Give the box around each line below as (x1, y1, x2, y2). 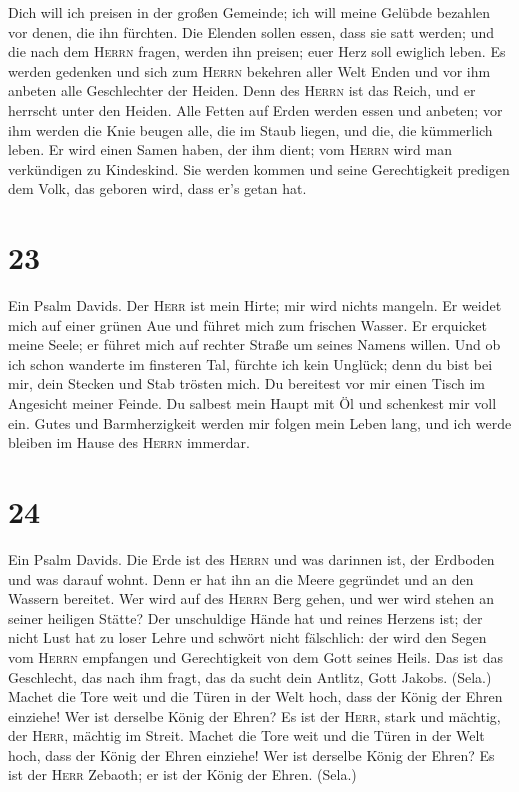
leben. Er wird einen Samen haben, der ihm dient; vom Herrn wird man (8, 139, 452, 160)
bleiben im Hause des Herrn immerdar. (8, 432, 250, 453)
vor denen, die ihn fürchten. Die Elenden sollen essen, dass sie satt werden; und (8, 21, 494, 42)
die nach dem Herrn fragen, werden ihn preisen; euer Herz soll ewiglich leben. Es (8, 41, 506, 62)
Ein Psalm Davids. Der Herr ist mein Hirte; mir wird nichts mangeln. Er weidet (8, 295, 502, 316)
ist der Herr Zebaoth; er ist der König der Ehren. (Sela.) (8, 764, 357, 785)
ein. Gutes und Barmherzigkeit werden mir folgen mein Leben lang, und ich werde (8, 412, 512, 433)
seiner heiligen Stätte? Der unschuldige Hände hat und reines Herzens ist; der (8, 607, 483, 628)
